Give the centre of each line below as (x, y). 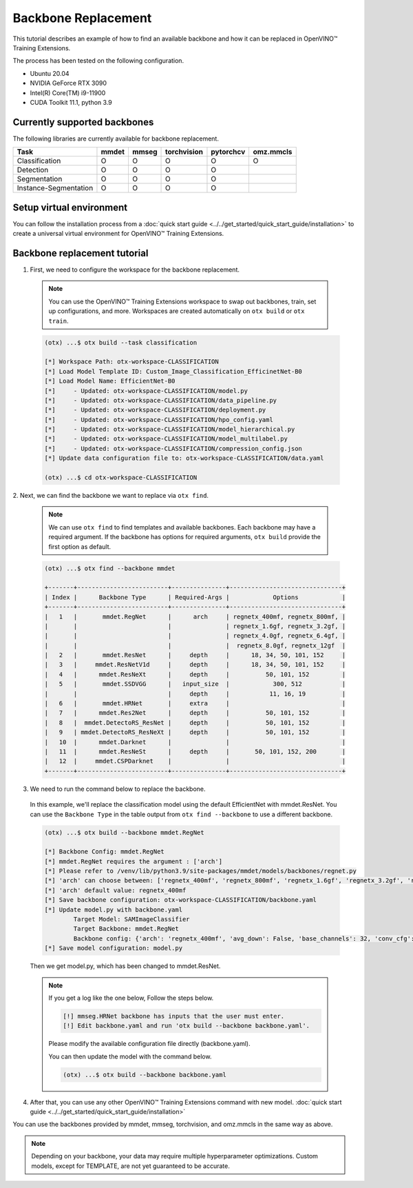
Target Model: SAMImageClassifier (131, 919)
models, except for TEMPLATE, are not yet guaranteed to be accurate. (131, 1166)
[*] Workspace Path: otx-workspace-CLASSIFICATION (132, 362)
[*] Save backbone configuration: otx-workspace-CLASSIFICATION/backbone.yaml (180, 900)
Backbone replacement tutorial (81, 253)
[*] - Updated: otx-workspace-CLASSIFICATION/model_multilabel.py (166, 439)
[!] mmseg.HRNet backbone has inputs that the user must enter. (174, 1016)
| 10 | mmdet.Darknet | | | (195, 742)
